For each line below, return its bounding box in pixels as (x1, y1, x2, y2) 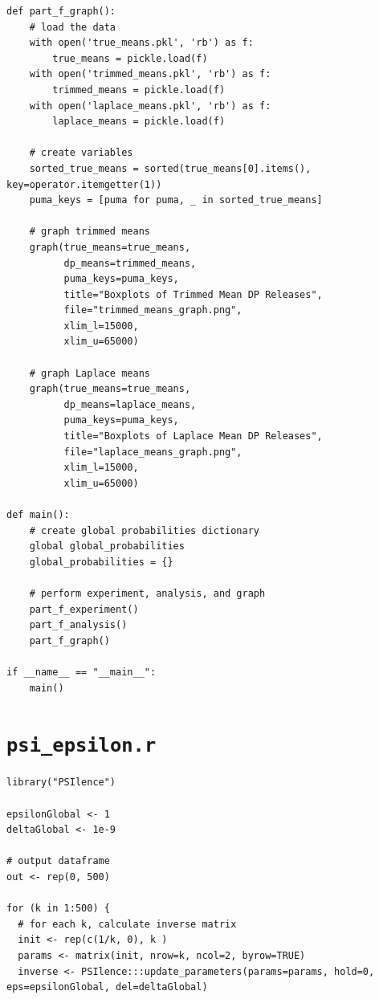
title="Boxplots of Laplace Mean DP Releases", (63, 430, 323, 442)
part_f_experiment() (29, 603, 139, 615)
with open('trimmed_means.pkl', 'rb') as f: (29, 68, 271, 80)
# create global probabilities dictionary (29, 524, 259, 536)
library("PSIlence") (6, 777, 116, 789)
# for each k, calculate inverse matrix (18, 918, 237, 930)
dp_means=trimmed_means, (63, 257, 197, 269)
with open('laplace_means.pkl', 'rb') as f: (29, 100, 271, 112)
